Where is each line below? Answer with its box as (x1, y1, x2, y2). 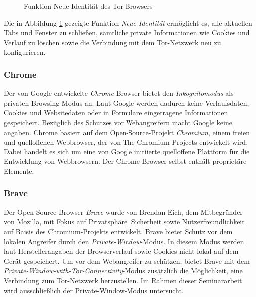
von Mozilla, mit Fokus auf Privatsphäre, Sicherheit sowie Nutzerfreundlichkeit (4, 216, 245, 227)
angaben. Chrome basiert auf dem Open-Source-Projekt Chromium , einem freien (4, 127, 250, 137)
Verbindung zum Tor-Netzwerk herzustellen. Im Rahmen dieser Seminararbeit (4, 275, 242, 285)
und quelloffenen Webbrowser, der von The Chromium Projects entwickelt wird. (4, 137, 248, 147)
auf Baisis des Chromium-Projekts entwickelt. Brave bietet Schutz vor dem (4, 226, 233, 236)
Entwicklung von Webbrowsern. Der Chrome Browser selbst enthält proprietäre (4, 156, 247, 166)
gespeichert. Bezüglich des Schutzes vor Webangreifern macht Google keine (4, 117, 232, 127)
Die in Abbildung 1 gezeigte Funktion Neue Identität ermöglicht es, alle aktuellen (4, 17, 252, 28)
